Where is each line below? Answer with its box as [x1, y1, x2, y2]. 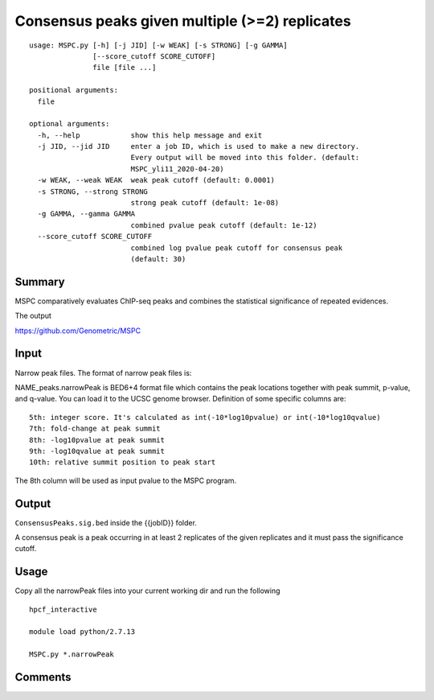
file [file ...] [92, 63, 157, 72]
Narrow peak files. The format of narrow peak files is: [14, 368, 192, 377]
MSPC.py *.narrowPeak [29, 650, 114, 659]
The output [14, 311, 52, 321]
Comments [14, 670, 72, 684]
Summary [14, 274, 65, 289]
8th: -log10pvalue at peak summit [29, 435, 165, 444]
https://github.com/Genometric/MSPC [14, 326, 141, 336]
